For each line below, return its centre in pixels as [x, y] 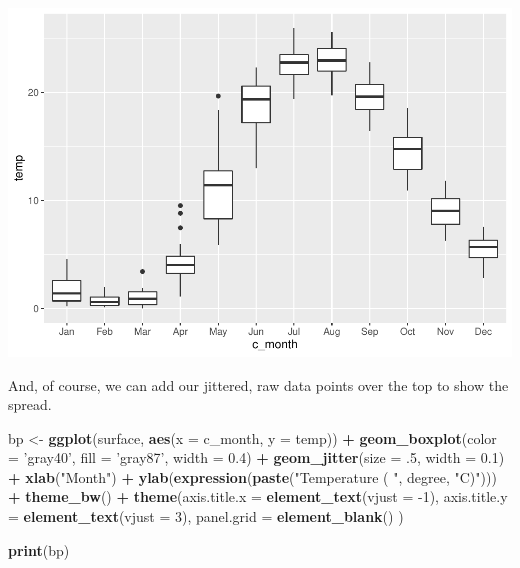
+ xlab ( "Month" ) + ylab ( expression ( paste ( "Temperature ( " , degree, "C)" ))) [252, 476]
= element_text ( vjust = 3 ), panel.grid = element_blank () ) [206, 516]
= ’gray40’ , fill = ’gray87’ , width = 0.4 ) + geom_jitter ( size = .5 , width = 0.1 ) [256, 457]
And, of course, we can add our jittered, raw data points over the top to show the [258, 384]
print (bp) [39, 549]
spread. [30, 404]
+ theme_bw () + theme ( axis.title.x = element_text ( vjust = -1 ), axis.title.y [258, 496]
